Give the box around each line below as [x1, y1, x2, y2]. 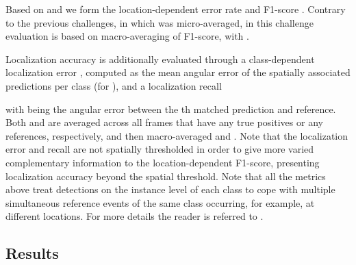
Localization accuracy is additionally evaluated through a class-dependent [5, 51, 315, 66]
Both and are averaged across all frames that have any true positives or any [5, 115, 323, 129]
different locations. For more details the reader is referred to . [5, 209, 264, 223]
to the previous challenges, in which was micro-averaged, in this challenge [5, 15, 314, 29]
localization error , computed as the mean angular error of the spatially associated [5, 65, 351, 79]
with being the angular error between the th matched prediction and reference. [5, 101, 336, 116]
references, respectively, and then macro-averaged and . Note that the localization [5, 128, 348, 142]
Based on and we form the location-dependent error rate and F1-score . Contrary [5, 2, 346, 16]
